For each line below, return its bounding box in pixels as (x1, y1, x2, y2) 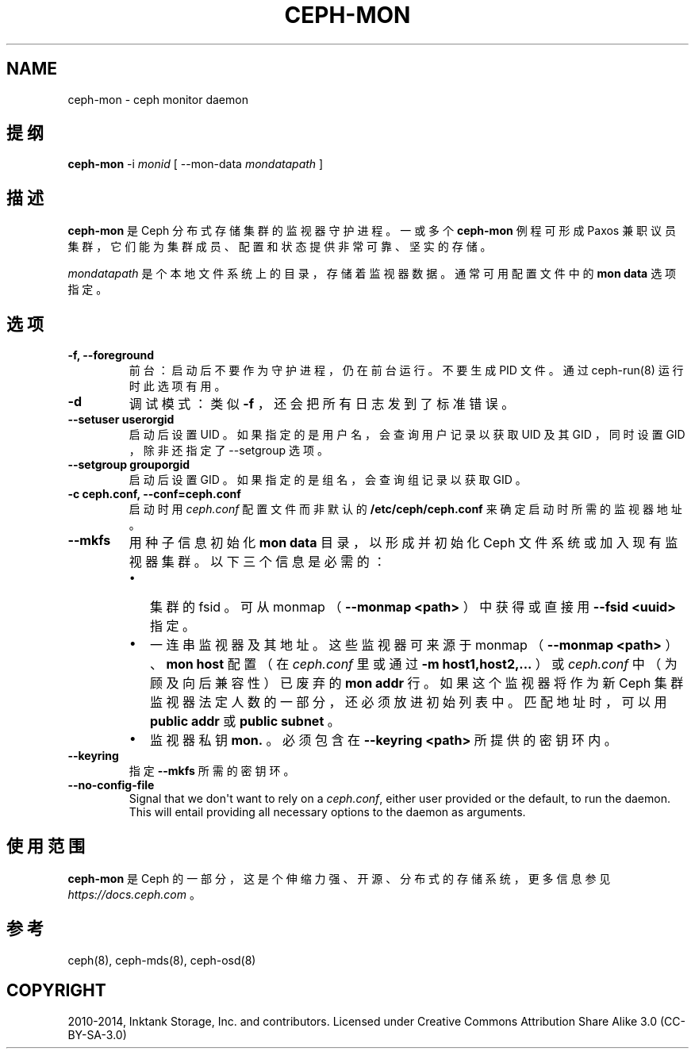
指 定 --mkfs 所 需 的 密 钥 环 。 (129, 764, 295, 778)
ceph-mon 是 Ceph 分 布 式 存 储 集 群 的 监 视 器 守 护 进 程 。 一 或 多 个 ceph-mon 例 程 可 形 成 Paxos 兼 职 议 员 (67, 224, 676, 238)
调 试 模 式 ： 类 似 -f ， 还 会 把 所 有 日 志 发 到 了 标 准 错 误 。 (129, 396, 515, 412)
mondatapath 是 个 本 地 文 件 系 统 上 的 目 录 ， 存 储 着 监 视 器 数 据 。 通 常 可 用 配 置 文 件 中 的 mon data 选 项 (67, 267, 677, 281)
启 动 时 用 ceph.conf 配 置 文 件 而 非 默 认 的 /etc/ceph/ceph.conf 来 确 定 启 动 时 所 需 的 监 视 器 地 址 (129, 502, 682, 516)
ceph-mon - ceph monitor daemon (67, 92, 248, 106)
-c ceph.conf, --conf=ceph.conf (67, 487, 241, 501)
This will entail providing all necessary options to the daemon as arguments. (129, 805, 526, 819)
